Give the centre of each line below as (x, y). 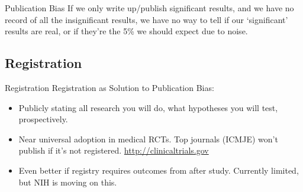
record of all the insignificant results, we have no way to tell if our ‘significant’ (146, 19)
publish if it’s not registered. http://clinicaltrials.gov (114, 150)
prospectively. (43, 119)
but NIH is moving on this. (68, 182)
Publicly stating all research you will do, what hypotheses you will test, (148, 107)
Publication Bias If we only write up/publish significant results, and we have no (149, 8)
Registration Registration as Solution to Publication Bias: (109, 87)
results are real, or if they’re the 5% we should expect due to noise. (126, 31)
